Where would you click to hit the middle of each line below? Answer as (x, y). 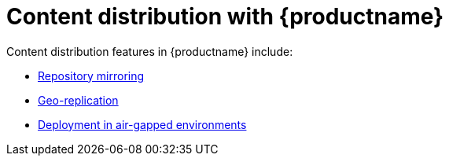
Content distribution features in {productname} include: (150, 51)
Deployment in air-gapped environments (142, 124)
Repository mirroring (91, 75)
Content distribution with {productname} (225, 17)
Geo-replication (78, 100)
